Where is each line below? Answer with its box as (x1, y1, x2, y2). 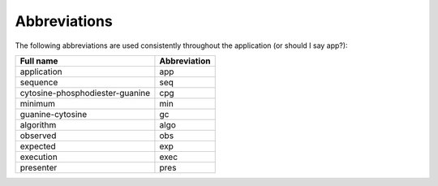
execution (19, 151, 58, 162)
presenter (19, 162, 58, 173)
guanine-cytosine (19, 108, 88, 119)
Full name (19, 55, 58, 67)
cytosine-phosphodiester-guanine (19, 87, 151, 98)
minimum (19, 97, 56, 109)
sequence (19, 76, 58, 88)
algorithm (19, 119, 57, 130)
